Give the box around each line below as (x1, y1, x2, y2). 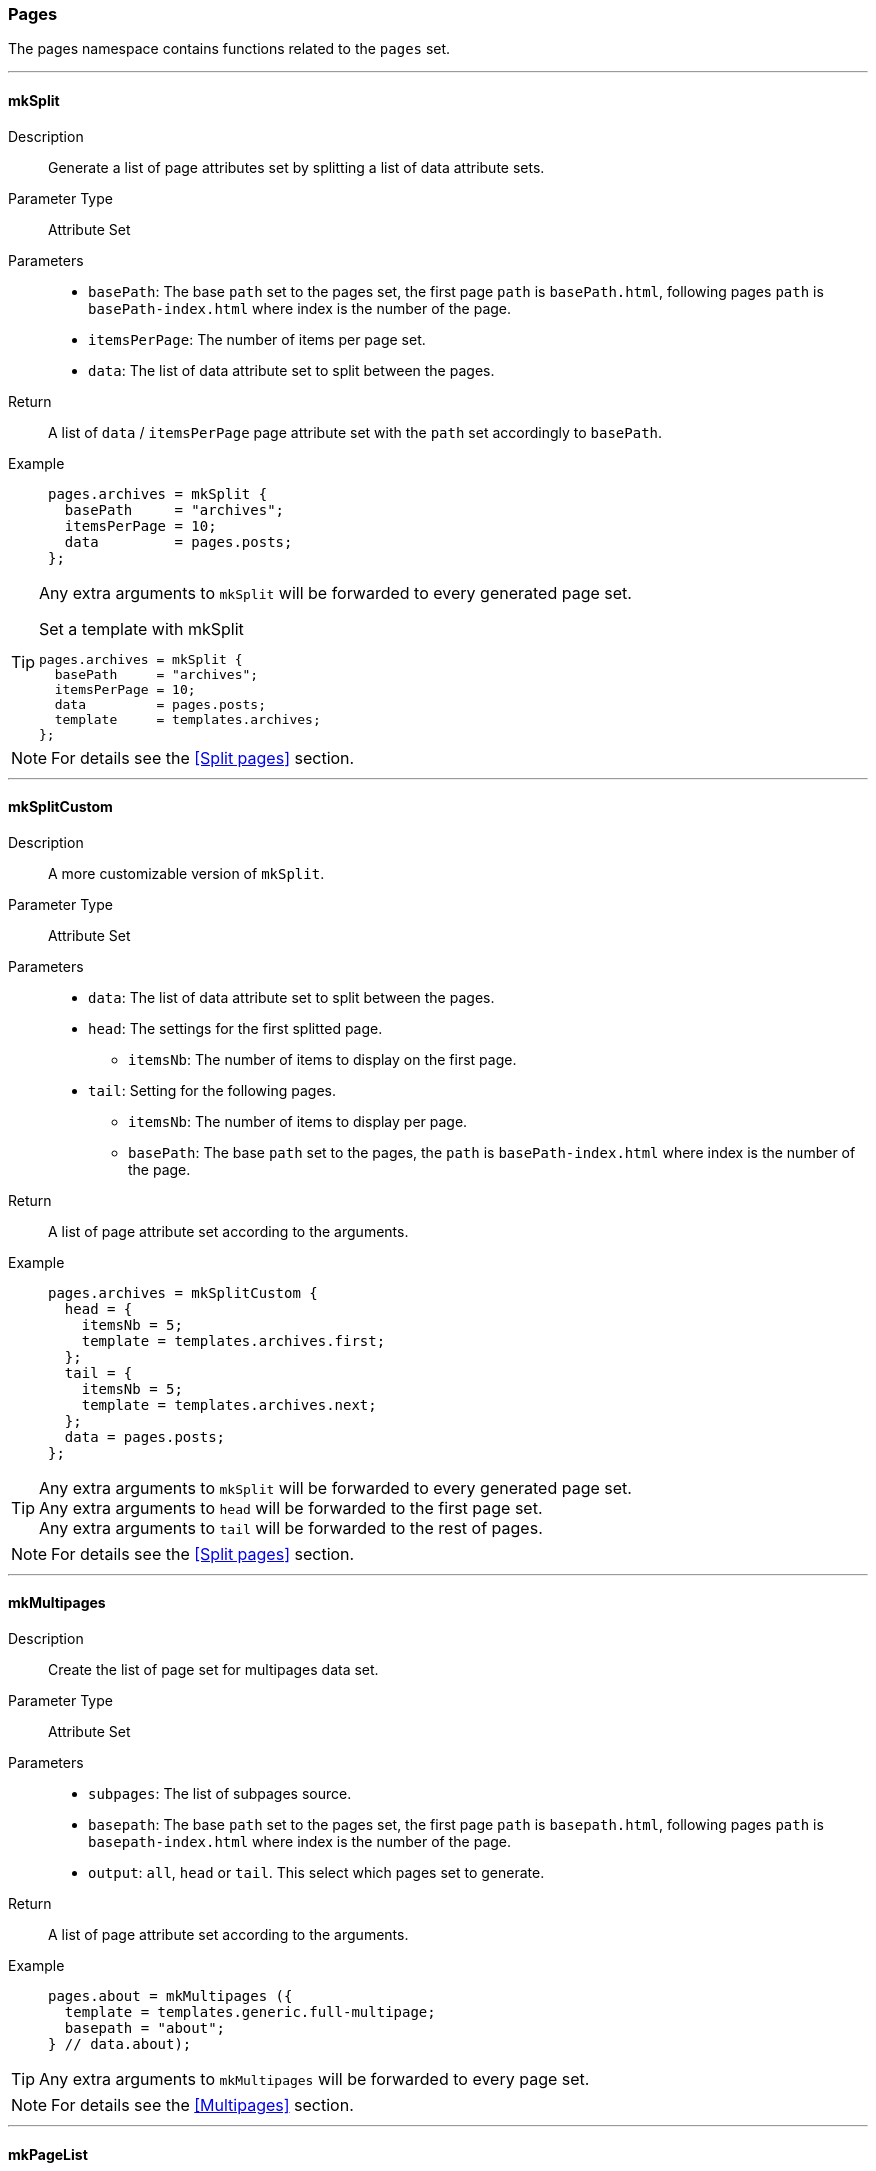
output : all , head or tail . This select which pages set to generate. (88, 1864, 545, 1882)
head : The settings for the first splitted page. (88, 1019, 383, 1037)
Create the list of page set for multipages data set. (48, 1661, 379, 1679)
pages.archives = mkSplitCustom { (48, 1284, 318, 1301)
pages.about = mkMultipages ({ (48, 1988, 293, 2005)
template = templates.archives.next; (81, 1396, 377, 1413)
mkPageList (8, 2145, 88, 2163)
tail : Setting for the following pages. (88, 1081, 336, 1099)
